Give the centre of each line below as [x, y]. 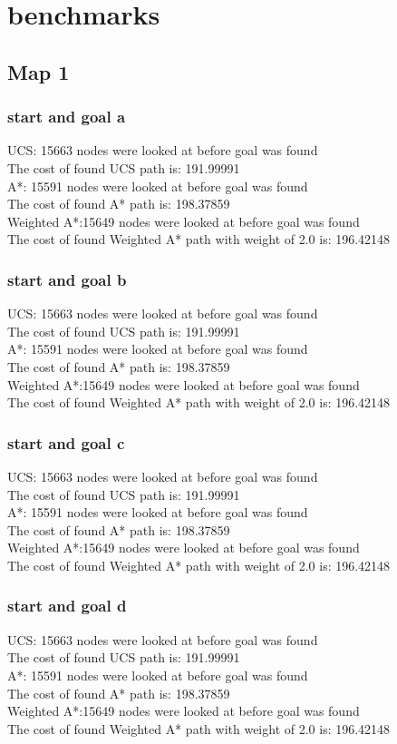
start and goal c [66, 442]
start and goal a [67, 117]
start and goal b [67, 279]
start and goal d [67, 606]
